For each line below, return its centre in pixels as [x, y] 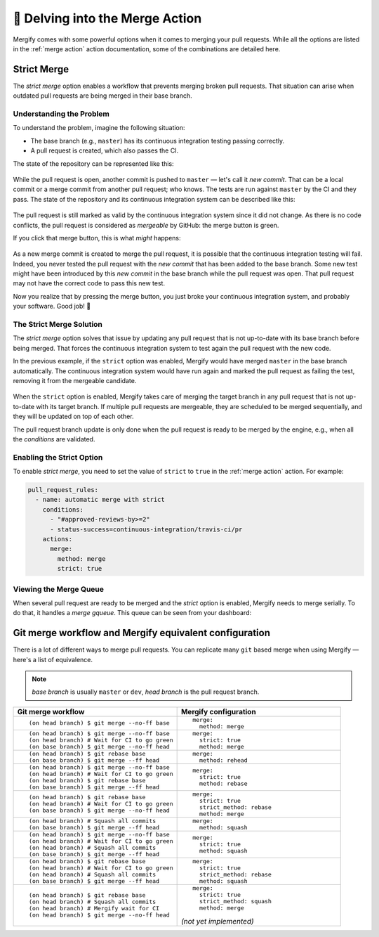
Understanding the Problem [61, 114]
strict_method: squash [235, 901]
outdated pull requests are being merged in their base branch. [102, 96]
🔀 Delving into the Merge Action [107, 18]
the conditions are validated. [54, 439]
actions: [58, 539]
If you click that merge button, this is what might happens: [97, 238]
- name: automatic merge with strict [100, 500]
